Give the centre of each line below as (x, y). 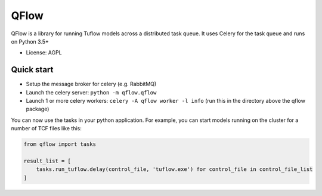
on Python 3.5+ (30, 41)
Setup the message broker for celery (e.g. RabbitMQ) (91, 84)
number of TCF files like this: (46, 128)
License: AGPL (44, 53)
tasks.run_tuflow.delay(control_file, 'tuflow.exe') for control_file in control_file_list (174, 169)
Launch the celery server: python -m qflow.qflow (91, 92)
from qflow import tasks (60, 144)
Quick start (32, 70)
